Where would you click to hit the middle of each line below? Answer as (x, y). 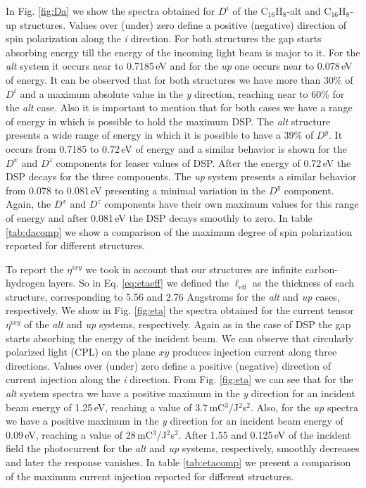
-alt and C (309, 11)
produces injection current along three (255, 352)
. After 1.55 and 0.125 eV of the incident (265, 434)
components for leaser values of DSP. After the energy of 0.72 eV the (203, 162)
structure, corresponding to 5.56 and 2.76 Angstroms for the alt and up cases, (173, 296)
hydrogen (26, 283)
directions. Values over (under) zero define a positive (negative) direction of (169, 365)
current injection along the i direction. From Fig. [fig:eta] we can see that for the (179, 379)
